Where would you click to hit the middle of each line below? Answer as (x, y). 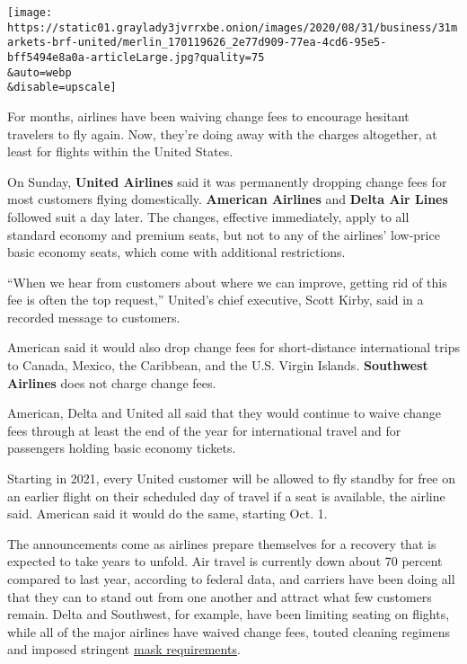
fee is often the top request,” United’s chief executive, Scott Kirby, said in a (216, 300)
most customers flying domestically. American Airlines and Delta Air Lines (228, 199)
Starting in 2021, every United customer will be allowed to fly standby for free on (231, 478)
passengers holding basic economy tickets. (122, 448)
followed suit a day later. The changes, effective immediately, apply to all (208, 216)
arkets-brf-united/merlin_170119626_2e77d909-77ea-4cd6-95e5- (197, 43)
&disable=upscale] (62, 88)
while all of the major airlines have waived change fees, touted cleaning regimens (229, 631)
